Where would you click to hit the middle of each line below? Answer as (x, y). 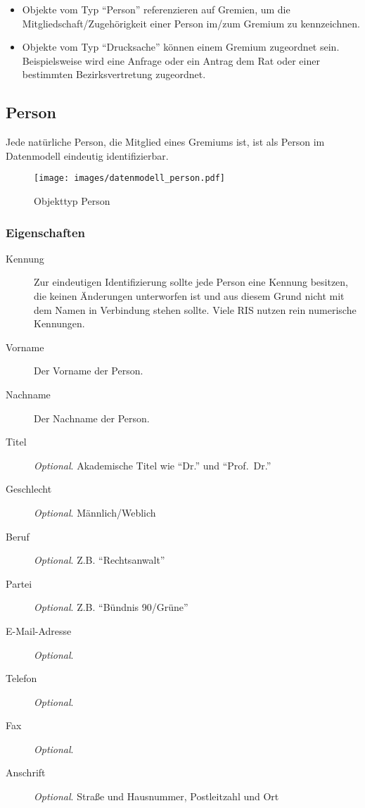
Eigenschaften (46, 232)
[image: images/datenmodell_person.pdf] (130, 178)
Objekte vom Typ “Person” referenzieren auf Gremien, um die (156, 9)
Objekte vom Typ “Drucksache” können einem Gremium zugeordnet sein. (181, 47)
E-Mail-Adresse (39, 630)
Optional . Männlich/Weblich (95, 512)
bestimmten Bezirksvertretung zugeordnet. (114, 74)
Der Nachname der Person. (92, 418)
